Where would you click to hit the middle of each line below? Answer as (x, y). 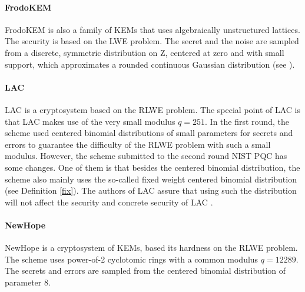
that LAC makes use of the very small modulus (90, 121)
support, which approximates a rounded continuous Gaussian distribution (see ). (150, 64)
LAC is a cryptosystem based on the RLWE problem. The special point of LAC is (152, 109)
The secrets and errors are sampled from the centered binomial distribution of (145, 271)
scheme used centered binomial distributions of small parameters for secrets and (149, 133)
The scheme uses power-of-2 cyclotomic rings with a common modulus (132, 259)
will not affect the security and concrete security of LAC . (109, 202)
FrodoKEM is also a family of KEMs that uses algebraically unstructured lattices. (152, 29)
